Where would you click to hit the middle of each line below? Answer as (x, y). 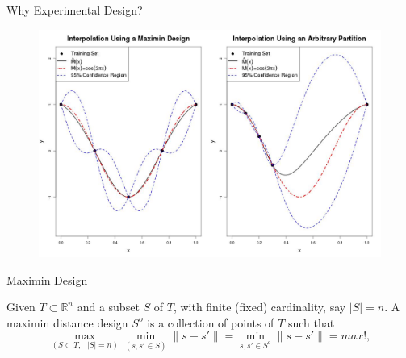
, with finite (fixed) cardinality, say (260, 307)
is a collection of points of (211, 322)
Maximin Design (47, 279)
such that (311, 322)
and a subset (108, 307)
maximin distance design (67, 322)
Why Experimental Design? (75, 10)
